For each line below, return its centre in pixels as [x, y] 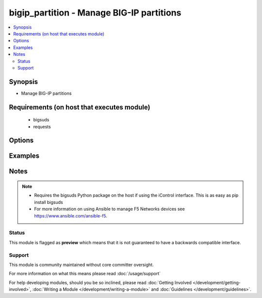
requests [42, 127]
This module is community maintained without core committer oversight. [81, 265]
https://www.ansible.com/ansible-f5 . [71, 215]
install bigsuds [49, 202]
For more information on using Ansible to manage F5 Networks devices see [110, 209]
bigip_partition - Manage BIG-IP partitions [95, 13]
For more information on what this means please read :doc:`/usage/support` [85, 274]
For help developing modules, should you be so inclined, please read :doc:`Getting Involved [100, 282]
